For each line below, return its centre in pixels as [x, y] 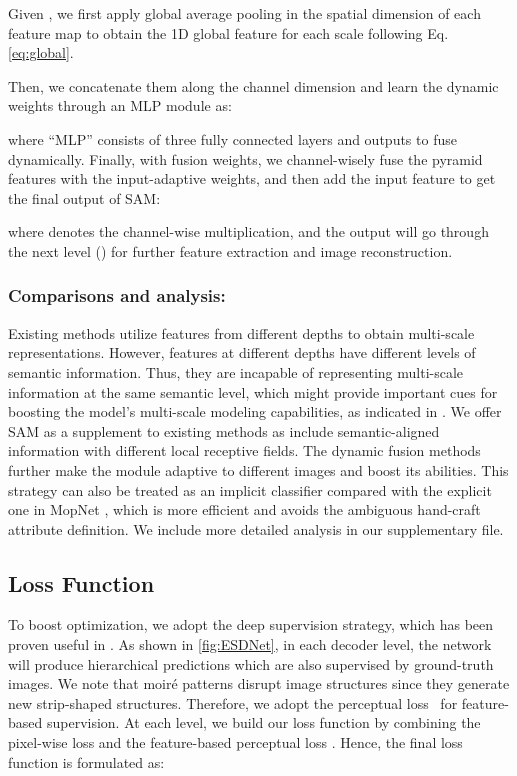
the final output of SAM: [84, 197]
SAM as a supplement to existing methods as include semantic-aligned [224, 430]
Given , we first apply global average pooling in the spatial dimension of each [244, 13]
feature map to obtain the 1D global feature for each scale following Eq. [228, 32]
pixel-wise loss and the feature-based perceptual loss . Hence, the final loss [235, 742]
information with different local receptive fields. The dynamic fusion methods [244, 450]
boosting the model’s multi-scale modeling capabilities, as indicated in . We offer [255, 411]
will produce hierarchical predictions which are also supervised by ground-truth [251, 663]
